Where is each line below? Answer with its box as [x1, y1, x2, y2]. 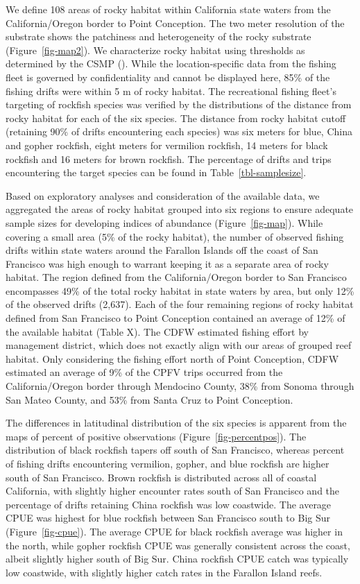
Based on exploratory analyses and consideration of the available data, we [6, 188, 320, 203]
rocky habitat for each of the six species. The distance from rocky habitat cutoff [6, 110, 346, 125]
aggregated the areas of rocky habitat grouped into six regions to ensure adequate [6, 202, 354, 216]
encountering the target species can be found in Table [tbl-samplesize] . [6, 165, 307, 180]
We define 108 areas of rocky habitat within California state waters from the [6, 2, 331, 16]
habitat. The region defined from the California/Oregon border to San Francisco [6, 270, 347, 284]
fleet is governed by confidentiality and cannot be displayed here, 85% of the [6, 69, 330, 84]
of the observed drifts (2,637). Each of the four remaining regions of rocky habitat [6, 297, 354, 311]
